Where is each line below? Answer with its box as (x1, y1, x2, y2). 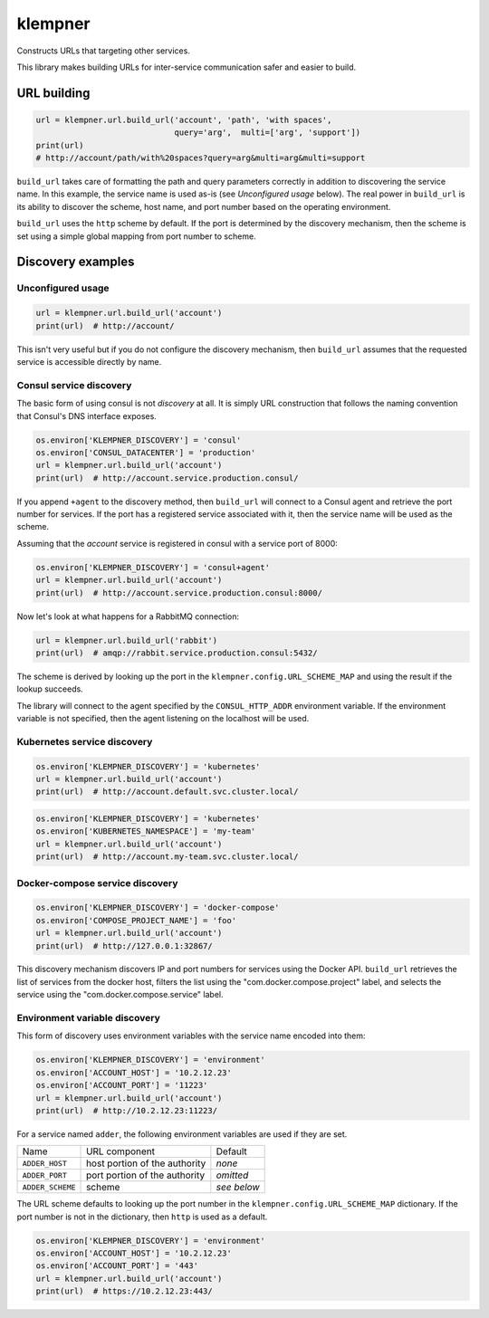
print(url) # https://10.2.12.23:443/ (35, 1286, 213, 1296)
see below (216, 1181, 260, 1194)
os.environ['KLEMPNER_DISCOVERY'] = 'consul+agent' (35, 562, 271, 572)
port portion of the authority (86, 1169, 206, 1181)
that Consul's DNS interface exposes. (16, 410, 158, 421)
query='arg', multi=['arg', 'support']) (174, 128, 361, 138)
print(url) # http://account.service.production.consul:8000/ (35, 587, 323, 597)
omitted (216, 1169, 249, 1181)
